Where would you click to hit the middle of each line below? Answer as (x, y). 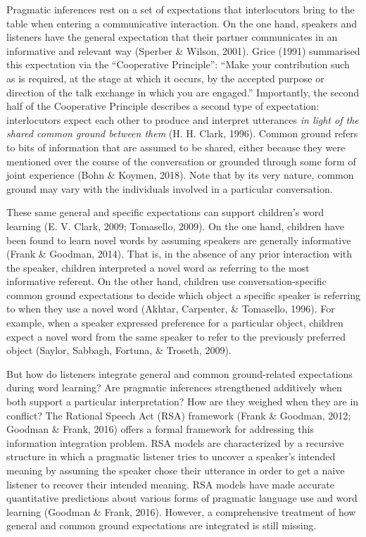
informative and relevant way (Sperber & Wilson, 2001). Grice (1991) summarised (183, 50)
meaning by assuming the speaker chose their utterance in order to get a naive (176, 470)
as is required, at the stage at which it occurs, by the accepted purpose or (165, 78)
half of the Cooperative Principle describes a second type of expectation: (163, 106)
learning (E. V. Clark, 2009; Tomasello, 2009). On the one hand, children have (175, 226)
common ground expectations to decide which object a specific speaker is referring (183, 295)
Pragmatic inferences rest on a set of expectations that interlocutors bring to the (181, 9)
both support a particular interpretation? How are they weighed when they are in (183, 402)
